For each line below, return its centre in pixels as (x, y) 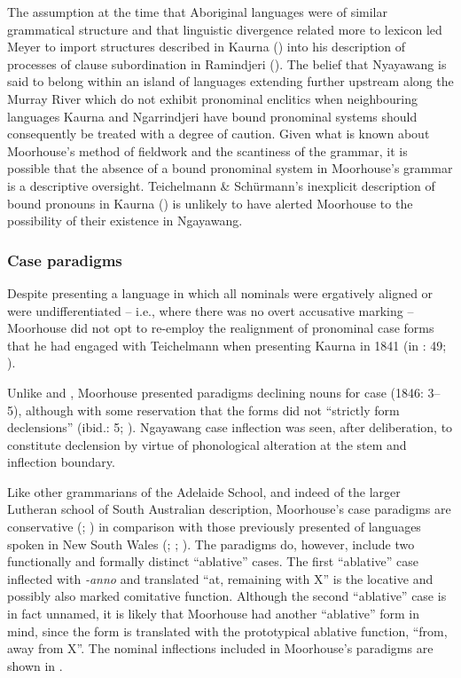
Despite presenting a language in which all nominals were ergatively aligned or (220, 292)
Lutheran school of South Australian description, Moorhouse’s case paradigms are (229, 509)
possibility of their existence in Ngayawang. (125, 221)
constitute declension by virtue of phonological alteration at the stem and (207, 444)
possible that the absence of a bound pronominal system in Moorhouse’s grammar (230, 168)
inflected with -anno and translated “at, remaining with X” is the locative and (220, 578)
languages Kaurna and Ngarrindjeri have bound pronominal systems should (212, 116)
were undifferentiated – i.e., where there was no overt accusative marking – (211, 310)
